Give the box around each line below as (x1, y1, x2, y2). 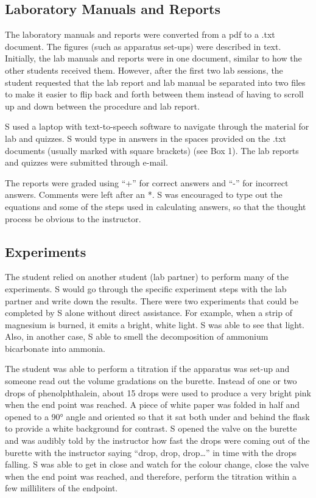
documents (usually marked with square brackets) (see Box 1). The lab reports (5, 144, 299, 156)
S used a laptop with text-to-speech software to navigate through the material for (5, 120, 309, 133)
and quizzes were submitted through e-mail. (5, 156, 168, 169)
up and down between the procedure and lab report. (5, 99, 200, 112)
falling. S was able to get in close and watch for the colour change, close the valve (5, 458, 309, 471)
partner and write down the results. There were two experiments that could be (5, 294, 298, 307)
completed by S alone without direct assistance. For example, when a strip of (5, 306, 292, 319)
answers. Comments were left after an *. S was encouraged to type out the (5, 188, 283, 201)
